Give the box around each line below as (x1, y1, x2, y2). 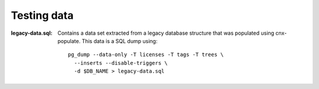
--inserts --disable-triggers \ (74, 60, 168, 66)
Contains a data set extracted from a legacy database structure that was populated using (57, 29, 275, 37)
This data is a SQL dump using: (82, 37, 158, 44)
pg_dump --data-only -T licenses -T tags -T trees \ (68, 51, 224, 58)
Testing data (11, 9, 74, 22)
